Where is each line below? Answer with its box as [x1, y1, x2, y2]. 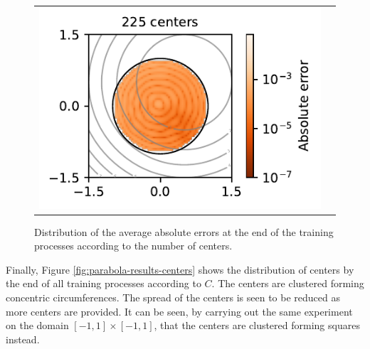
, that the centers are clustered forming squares [154, 318, 360, 333]
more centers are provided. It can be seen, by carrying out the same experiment [6, 304, 353, 318]
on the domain [6, 318, 69, 333]
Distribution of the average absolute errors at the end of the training [34, 224, 334, 239]
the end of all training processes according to [6, 276, 201, 291]
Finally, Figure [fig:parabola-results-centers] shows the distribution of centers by [6, 262, 354, 276]
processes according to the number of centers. [34, 238, 233, 253]
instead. [6, 331, 40, 346]
